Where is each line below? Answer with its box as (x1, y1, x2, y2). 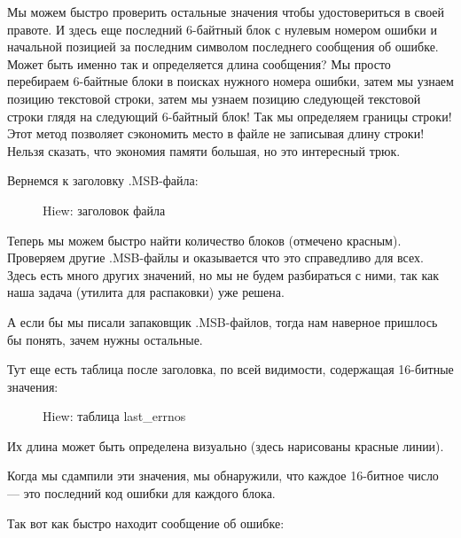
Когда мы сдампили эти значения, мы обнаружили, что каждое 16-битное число (7, 466, 439, 485)
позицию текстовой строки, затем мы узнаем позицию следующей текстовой (7, 89, 421, 107)
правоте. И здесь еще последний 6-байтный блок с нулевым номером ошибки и (7, 19, 437, 38)
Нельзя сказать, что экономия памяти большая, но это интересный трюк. (7, 141, 401, 160)
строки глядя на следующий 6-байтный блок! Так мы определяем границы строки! (7, 106, 452, 125)
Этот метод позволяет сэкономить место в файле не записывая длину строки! (7, 124, 425, 143)
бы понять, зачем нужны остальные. (7, 330, 203, 348)
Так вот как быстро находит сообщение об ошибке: (7, 513, 285, 532)
